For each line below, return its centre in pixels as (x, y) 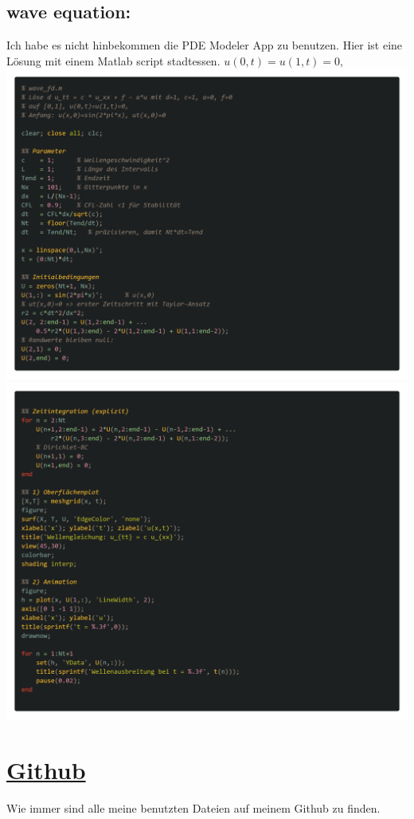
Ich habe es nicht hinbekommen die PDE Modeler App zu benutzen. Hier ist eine (205, 45)
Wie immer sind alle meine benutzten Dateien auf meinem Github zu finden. (193, 807)
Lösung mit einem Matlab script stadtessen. (113, 60)
